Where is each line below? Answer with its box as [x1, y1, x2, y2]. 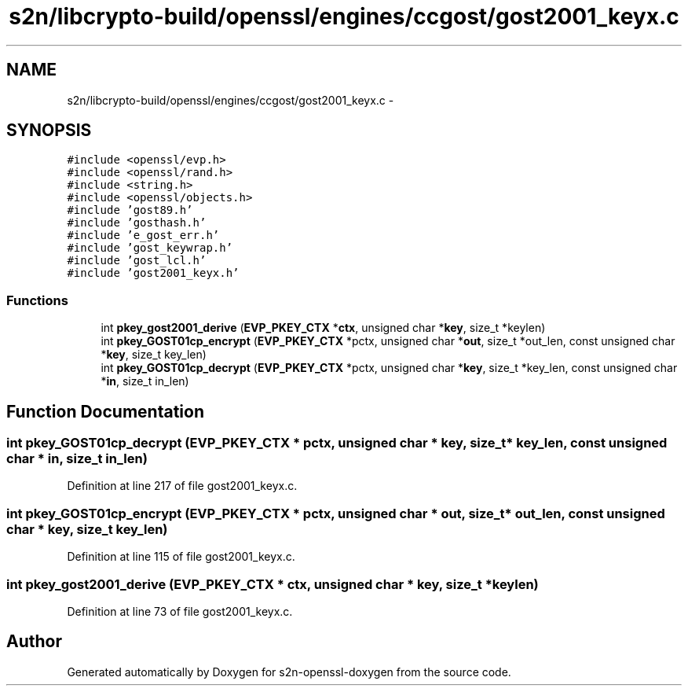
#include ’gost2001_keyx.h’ [67, 267, 240, 280]
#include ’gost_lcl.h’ [67, 254, 207, 267]
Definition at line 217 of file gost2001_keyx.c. [67, 479, 298, 493]
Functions [6, 292, 68, 308]
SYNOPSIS [6, 120, 92, 141]
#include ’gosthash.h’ [67, 216, 207, 230]
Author [6, 631, 62, 652]
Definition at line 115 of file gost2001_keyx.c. [67, 550, 295, 564]
